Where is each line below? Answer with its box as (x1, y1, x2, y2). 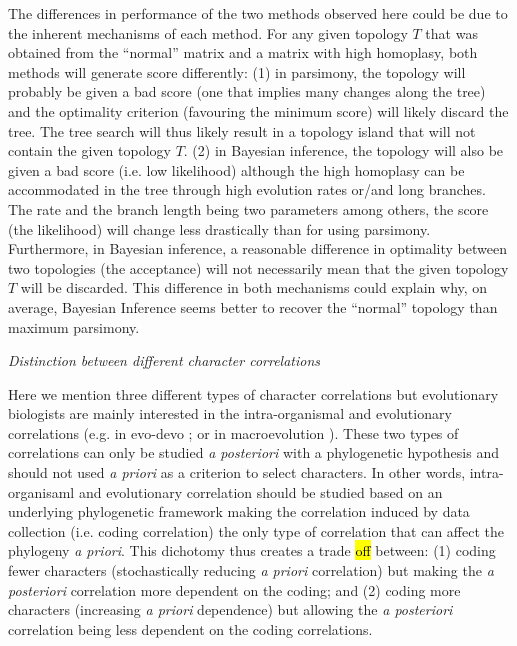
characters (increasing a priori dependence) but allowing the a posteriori (8, 599, 453, 620)
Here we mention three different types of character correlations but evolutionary (8, 383, 499, 404)
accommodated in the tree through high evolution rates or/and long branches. (8, 179, 486, 200)
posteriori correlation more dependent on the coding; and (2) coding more (8, 579, 461, 600)
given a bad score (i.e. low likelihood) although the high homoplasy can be (8, 159, 465, 180)
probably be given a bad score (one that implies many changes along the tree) (8, 81, 486, 102)
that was (425, 22, 478, 43)
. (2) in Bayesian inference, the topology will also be (183, 140, 504, 161)
